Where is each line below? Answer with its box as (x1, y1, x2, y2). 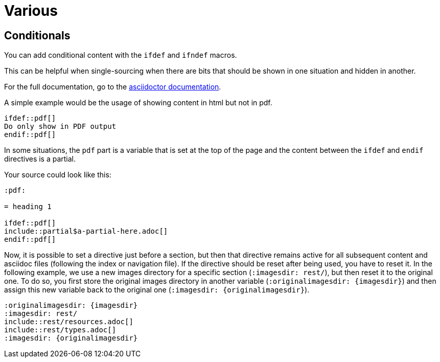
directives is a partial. (4, 154, 76, 164)
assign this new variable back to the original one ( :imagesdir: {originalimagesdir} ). (4, 285, 310, 295)
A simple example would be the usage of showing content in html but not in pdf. (4, 98, 272, 107)
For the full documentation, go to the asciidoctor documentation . (4, 82, 221, 92)
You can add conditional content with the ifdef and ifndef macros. (4, 51, 237, 60)
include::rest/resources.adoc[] (4, 318, 133, 326)
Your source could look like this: (4, 170, 111, 179)
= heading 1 (4, 202, 52, 211)
